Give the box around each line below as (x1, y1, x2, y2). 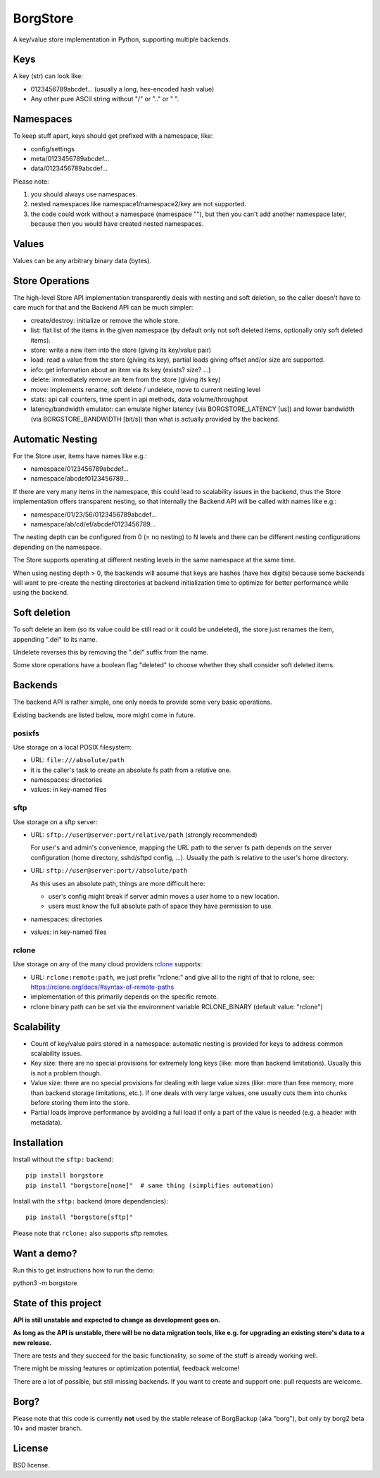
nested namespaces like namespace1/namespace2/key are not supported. (30, 200, 246, 208)
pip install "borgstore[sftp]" (25, 1213, 134, 1221)
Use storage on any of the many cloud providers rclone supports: (13, 960, 203, 968)
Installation (13, 1137, 63, 1149)
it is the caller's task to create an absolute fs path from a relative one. (30, 766, 232, 774)
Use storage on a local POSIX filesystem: (13, 743, 132, 751)
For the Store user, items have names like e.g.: (13, 451, 147, 460)
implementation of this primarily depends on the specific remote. (30, 992, 218, 1001)
